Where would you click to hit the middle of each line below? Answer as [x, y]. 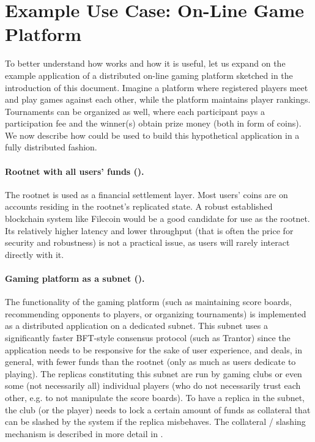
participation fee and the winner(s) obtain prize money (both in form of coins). [153, 123]
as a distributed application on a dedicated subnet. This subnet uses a [136, 326]
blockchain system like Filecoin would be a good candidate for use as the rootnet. [157, 219]
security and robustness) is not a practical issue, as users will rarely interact [147, 242]
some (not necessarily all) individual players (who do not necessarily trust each [153, 385]
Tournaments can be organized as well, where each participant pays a [135, 111]
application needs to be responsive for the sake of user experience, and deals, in [154, 349]
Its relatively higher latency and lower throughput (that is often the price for [149, 230]
